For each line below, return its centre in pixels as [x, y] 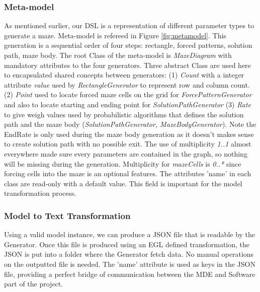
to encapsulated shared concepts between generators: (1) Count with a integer [124, 75]
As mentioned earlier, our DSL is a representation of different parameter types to [129, 25]
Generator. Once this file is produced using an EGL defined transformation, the [127, 244]
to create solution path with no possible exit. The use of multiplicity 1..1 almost [128, 144]
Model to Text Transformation [67, 215]
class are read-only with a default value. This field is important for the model [123, 183]
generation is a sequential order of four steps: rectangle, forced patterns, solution [128, 45]
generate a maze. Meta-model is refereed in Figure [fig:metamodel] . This [115, 35]
